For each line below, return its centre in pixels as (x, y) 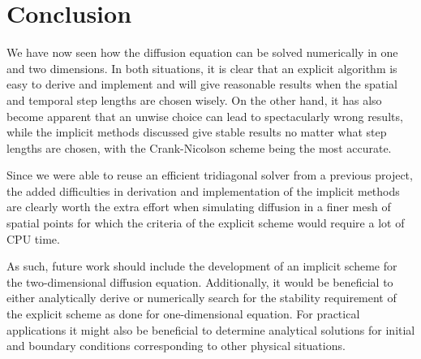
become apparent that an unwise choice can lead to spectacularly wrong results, (205, 116)
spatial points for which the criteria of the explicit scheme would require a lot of (206, 223)
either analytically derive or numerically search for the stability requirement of (202, 298)
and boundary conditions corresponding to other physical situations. (176, 346)
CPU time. (33, 238)
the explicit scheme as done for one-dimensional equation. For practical (183, 314)
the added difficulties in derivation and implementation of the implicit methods (203, 190)
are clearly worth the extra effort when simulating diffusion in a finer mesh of (199, 207)
